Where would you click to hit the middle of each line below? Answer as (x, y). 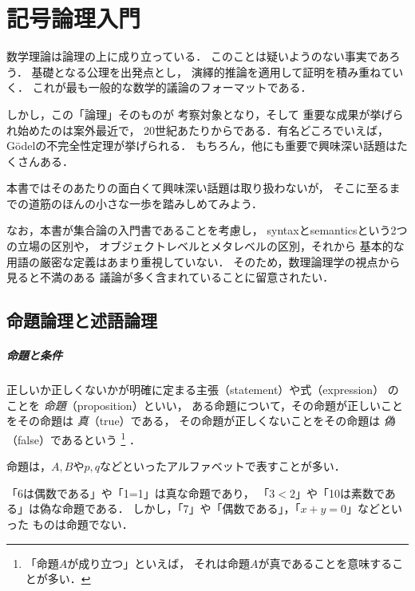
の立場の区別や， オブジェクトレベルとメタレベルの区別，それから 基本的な (206, 246)
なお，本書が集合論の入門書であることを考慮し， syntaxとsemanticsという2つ (207, 230)
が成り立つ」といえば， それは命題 (158, 563)
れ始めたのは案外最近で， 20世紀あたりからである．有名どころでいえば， (198, 130)
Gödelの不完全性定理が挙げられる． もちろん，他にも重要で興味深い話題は (202, 146)
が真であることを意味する (325, 563)
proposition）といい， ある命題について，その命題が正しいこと (240, 405)
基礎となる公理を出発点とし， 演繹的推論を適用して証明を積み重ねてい (217, 71)
